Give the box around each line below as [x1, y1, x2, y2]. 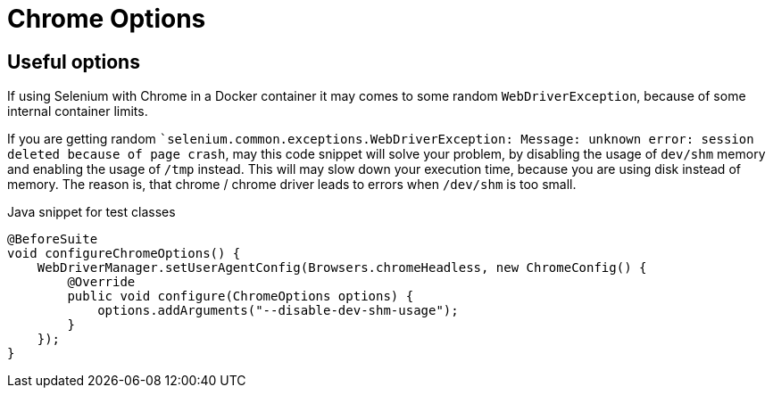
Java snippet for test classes [7, 204, 176, 220]
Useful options [7, 50, 140, 73]
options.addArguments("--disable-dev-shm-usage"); [97, 303, 459, 318]
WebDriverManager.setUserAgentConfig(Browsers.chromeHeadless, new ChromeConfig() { [37, 260, 647, 276]
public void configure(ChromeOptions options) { [67, 289, 414, 304]
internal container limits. [7, 103, 148, 119]
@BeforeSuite [7, 232, 98, 247]
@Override [67, 275, 136, 290]
